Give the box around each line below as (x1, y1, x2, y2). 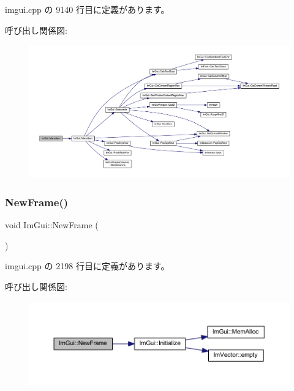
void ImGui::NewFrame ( (5, 218, 99, 231)
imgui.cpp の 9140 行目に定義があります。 (5, 3, 170, 15)
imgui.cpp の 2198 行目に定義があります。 (5, 259, 170, 272)
